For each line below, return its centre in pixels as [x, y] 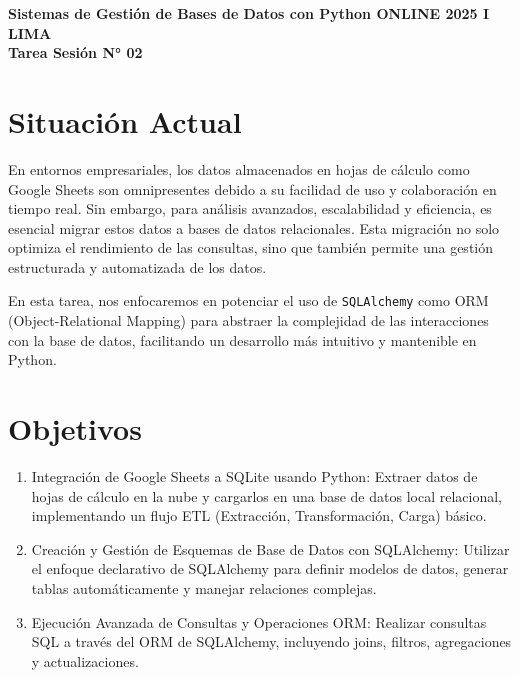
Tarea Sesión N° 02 [75, 52]
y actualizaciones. [85, 660]
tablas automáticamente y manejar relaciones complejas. [204, 588]
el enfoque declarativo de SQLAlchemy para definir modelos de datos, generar [270, 568]
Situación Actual [125, 120]
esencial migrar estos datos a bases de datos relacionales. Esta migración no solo [254, 227]
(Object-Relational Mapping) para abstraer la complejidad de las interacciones [248, 320]
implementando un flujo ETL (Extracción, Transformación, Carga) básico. [259, 515]
